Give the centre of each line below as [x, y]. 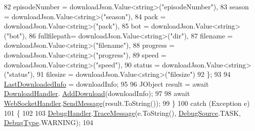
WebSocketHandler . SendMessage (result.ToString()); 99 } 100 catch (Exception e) [127, 103]
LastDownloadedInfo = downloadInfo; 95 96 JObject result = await [106, 83]
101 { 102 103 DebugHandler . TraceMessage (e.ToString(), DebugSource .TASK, [123, 113]
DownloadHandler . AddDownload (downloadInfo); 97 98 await [97, 93]
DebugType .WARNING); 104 [49, 122]
